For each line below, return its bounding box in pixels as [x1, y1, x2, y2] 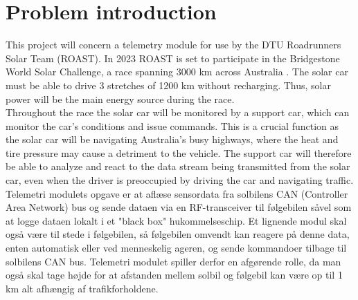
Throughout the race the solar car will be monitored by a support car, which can [6, 105, 350, 120]
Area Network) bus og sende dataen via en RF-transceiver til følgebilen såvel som [6, 200, 352, 214]
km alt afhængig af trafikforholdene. [6, 281, 159, 295]
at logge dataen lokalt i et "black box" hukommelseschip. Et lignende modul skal [6, 213, 347, 227]
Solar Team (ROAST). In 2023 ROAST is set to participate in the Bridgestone [6, 50, 340, 65]
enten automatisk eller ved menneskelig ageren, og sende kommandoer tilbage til [6, 241, 347, 255]
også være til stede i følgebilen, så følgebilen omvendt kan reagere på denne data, [6, 227, 350, 241]
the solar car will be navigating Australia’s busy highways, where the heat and [6, 132, 339, 147]
